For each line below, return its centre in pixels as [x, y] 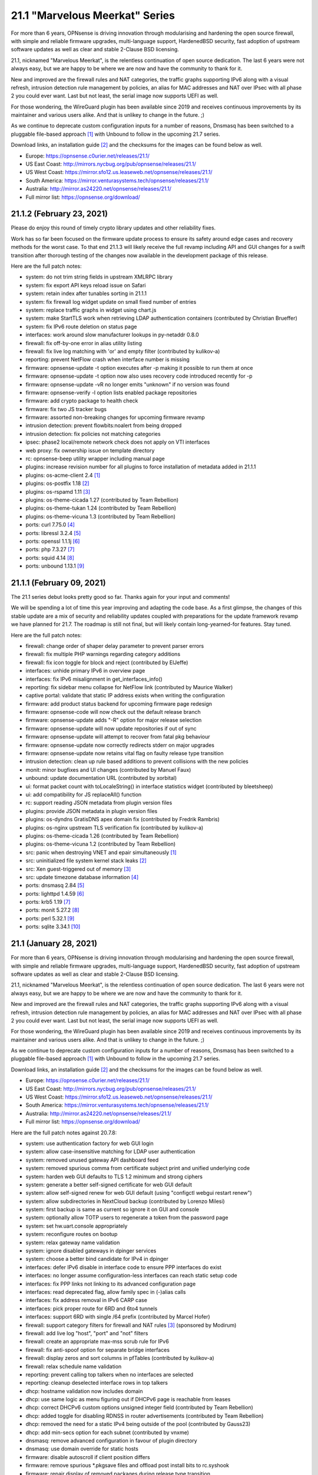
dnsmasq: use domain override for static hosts [82, 1449]
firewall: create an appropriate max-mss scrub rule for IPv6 [97, 1342]
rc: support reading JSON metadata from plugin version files [99, 803]
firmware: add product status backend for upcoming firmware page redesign [119, 704]
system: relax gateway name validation [73, 1243]
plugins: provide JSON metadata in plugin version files [92, 811]
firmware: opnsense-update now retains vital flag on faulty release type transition [125, 753]
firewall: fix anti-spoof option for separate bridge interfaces [98, 1350]
